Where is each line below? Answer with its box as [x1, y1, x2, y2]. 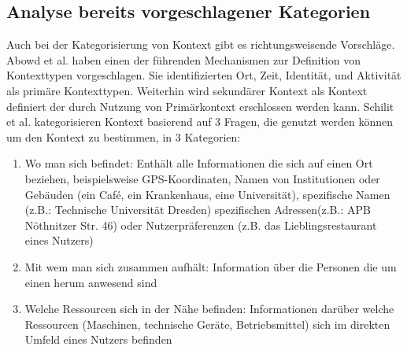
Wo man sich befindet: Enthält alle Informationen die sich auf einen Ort [24, 155, 373, 171]
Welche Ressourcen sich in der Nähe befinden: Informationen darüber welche [24, 300, 394, 317]
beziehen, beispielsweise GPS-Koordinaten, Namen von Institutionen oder [24, 170, 380, 186]
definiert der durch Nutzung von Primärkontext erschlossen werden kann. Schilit [6, 98, 394, 114]
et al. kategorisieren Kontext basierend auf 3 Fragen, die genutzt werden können [6, 113, 393, 130]
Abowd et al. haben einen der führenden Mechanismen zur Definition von [6, 51, 361, 68]
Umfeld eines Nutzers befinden [24, 331, 172, 348]
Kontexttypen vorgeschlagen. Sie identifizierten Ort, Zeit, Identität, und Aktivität [6, 67, 401, 83]
